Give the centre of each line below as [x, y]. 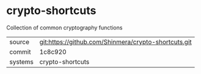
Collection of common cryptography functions [64, 28]
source [19, 42]
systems [21, 62]
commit [20, 51]
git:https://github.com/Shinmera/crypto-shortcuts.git [116, 42]
